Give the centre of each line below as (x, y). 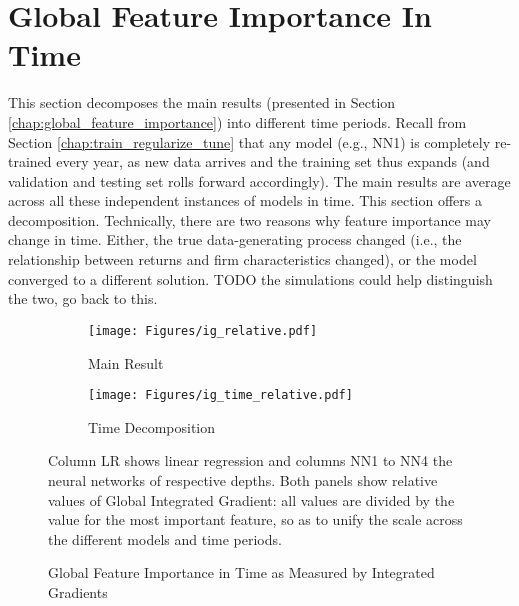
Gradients (78, 591)
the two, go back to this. (83, 298)
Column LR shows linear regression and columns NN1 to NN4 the (250, 460)
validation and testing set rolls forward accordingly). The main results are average (259, 180)
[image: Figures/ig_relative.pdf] (203, 330)
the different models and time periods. (165, 538)
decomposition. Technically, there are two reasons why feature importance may (250, 219)
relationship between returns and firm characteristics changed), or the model (242, 259)
